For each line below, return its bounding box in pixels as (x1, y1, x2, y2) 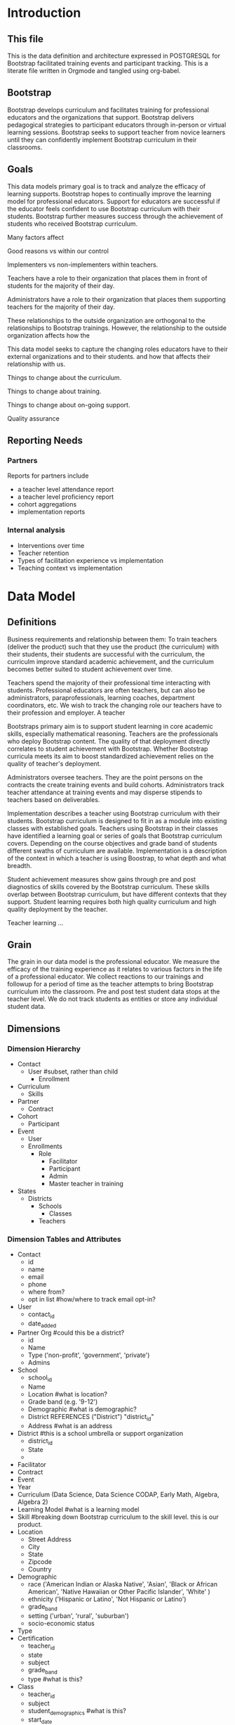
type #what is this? (27, 1674, 83, 1683)
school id (27, 1373, 53, 1383)
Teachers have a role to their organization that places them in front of (7, 274, 208, 282)
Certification (17, 1634, 54, 1643)
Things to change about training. (7, 387, 102, 395)
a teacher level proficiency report (17, 492, 114, 501)
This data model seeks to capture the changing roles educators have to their (7, 345, 228, 353)
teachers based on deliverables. (7, 795, 100, 803)
